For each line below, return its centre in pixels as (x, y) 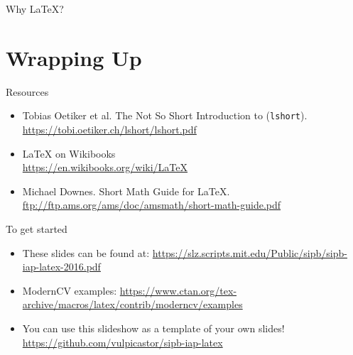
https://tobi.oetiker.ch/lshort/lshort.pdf (109, 129)
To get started (37, 228)
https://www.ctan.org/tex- (178, 290)
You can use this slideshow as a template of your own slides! (153, 328)
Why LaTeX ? (35, 9)
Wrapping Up (74, 57)
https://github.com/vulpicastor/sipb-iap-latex (123, 342)
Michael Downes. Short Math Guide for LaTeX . (126, 191)
